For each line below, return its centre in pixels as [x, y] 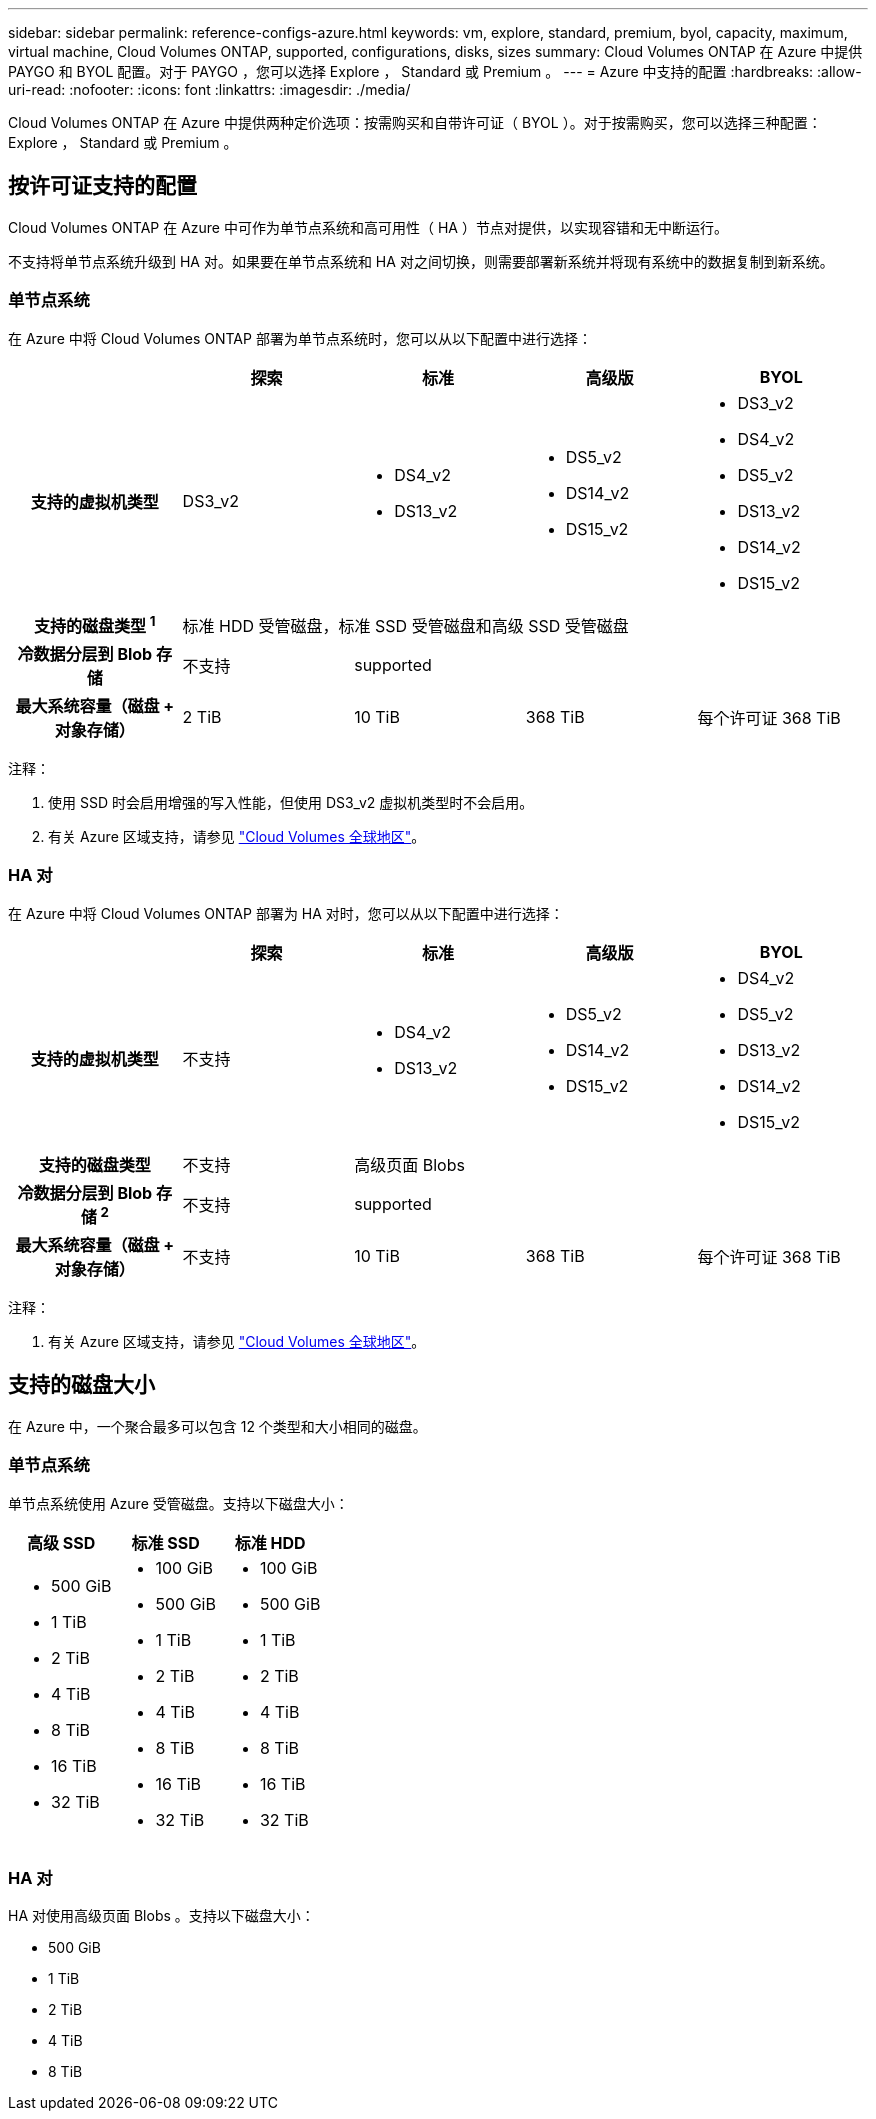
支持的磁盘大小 [81, 1385]
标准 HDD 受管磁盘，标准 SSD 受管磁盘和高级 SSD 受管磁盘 [405, 625]
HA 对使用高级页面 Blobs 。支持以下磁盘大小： [161, 1916]
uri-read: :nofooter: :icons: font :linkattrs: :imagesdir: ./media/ [209, 89]
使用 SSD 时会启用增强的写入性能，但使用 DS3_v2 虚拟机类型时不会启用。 [291, 802]
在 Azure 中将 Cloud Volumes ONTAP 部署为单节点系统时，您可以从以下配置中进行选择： [300, 338]
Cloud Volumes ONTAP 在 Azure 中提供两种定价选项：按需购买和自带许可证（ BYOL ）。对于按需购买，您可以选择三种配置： [415, 122]
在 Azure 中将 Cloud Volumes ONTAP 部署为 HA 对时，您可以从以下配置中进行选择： [286, 913]
